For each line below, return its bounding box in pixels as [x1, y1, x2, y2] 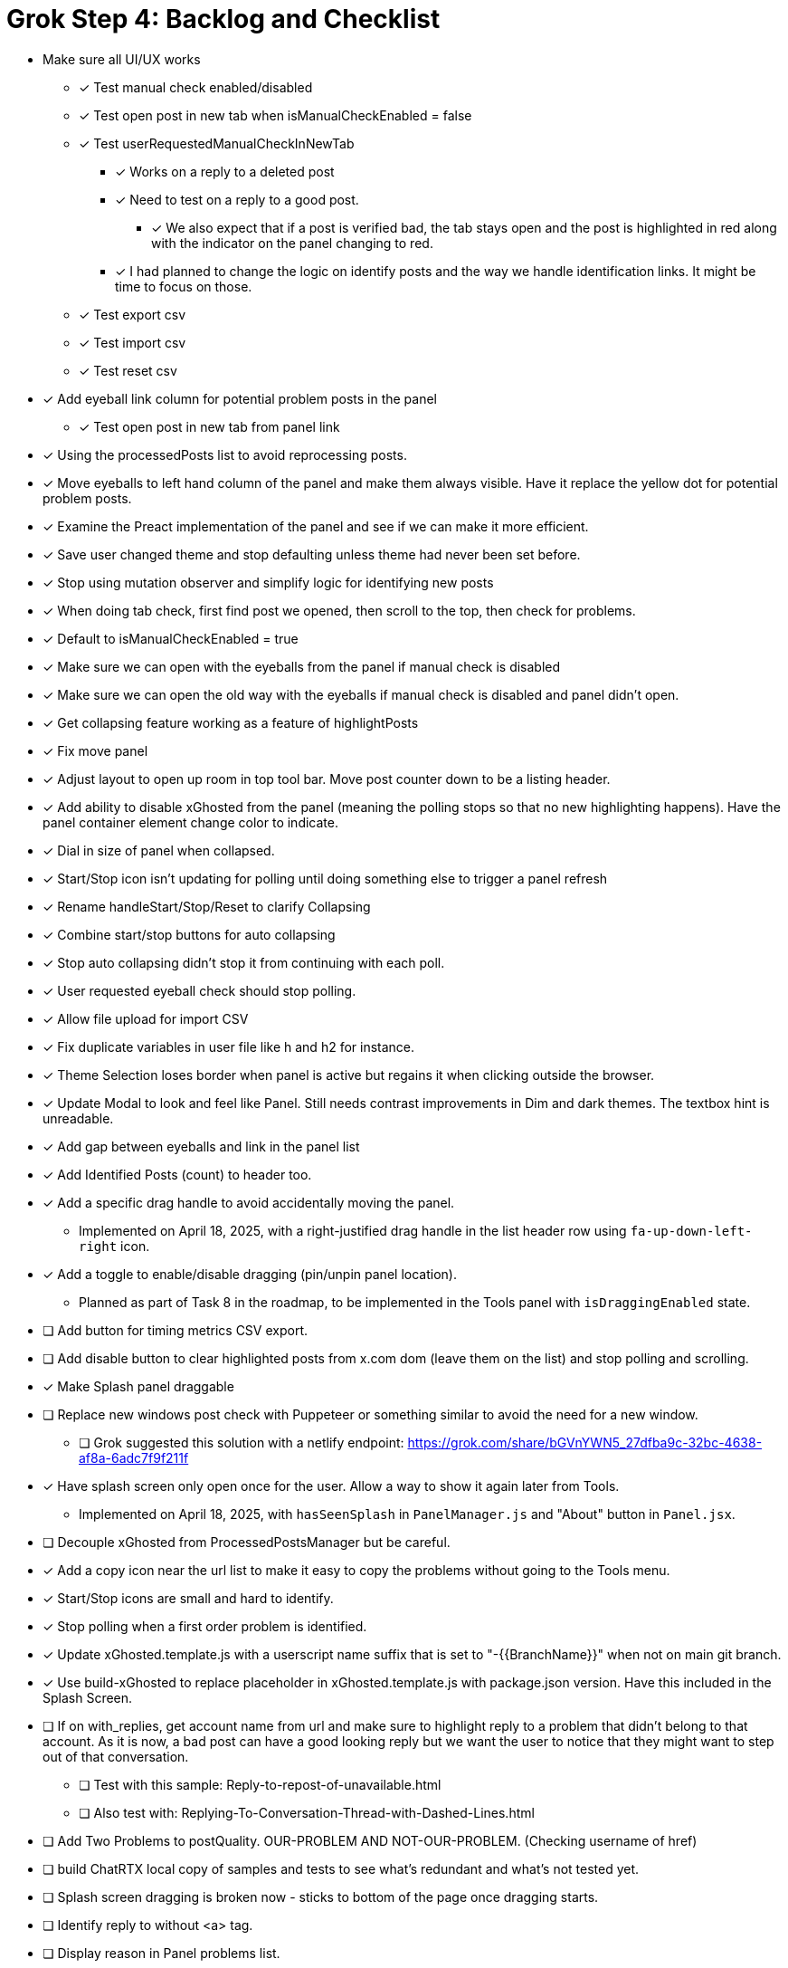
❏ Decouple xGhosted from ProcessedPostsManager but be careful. [43, 1533, 451, 1550]
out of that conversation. [43, 1748, 189, 1764]
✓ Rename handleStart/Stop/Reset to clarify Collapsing [43, 898, 371, 914]
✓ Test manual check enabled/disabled [79, 79, 313, 95]
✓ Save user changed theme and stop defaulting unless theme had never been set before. [43, 546, 581, 562]
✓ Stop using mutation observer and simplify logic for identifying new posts [43, 574, 494, 590]
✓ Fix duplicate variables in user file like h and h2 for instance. [43, 1038, 415, 1055]
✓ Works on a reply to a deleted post [115, 163, 335, 179]
